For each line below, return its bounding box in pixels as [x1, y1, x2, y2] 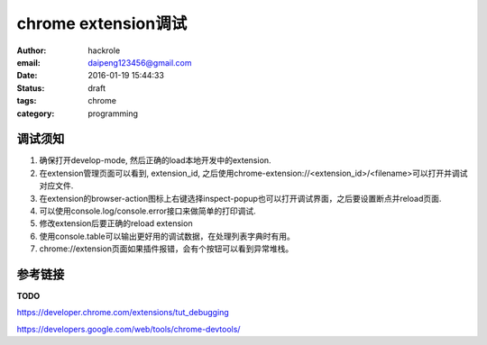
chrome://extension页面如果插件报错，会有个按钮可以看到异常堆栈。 [39, 243, 294, 254]
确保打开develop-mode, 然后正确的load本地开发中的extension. [39, 155, 271, 166]
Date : [16, 70, 38, 81]
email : [16, 57, 41, 68]
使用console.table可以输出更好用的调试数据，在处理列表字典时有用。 [39, 231, 295, 241]
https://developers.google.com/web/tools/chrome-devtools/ [16, 323, 241, 334]
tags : [16, 95, 37, 106]
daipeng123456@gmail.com [87, 57, 193, 68]
